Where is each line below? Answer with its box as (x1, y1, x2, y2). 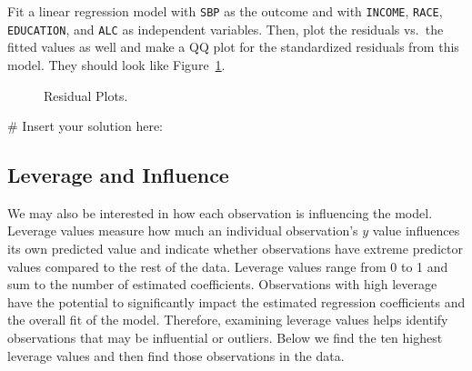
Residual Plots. (44, 85, 128, 105)
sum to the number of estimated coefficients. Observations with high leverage (7, 275, 437, 294)
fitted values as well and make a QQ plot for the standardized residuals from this (7, 37, 459, 56)
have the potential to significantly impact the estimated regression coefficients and (7, 292, 466, 311)
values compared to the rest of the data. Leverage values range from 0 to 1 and (7, 256, 448, 276)
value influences (372, 221, 460, 240)
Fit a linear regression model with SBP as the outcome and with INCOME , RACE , (7, 2, 443, 20)
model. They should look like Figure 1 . (7, 55, 226, 74)
